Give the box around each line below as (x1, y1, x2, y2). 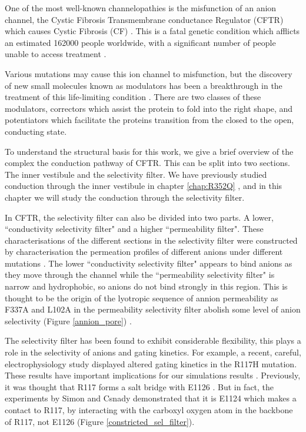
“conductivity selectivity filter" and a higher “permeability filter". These (5, 222, 264, 235)
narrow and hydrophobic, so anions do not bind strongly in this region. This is (5, 280, 288, 293)
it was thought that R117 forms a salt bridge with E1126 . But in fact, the (5, 380, 274, 393)
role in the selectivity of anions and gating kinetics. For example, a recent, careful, (5, 346, 301, 358)
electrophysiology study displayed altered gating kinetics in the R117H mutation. (5, 357, 297, 370)
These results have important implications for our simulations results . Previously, (5, 369, 301, 381)
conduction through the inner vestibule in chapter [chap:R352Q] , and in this (5, 180, 282, 192)
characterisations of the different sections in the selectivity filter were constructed (5, 234, 298, 246)
